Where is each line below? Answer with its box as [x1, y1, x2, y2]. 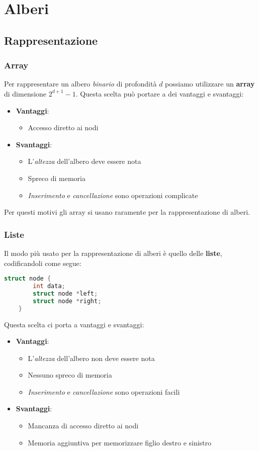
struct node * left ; [33, 290, 98, 297]
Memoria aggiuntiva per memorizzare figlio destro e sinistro [28, 437, 212, 447]
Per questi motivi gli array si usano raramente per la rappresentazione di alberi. [4, 207, 250, 217]
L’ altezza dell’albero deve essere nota [28, 156, 141, 166]
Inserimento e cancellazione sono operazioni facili [28, 386, 180, 397]
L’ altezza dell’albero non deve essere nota [28, 352, 155, 363]
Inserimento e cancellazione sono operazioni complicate [28, 190, 198, 200]
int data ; [33, 283, 65, 290]
